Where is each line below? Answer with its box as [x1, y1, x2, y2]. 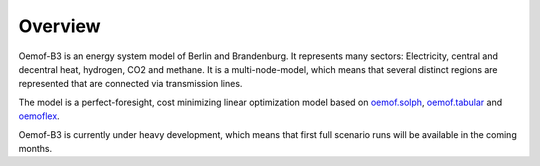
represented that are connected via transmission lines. [18, 78, 243, 90]
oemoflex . [18, 110, 60, 122]
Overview [18, 15, 101, 37]
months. [18, 142, 53, 154]
